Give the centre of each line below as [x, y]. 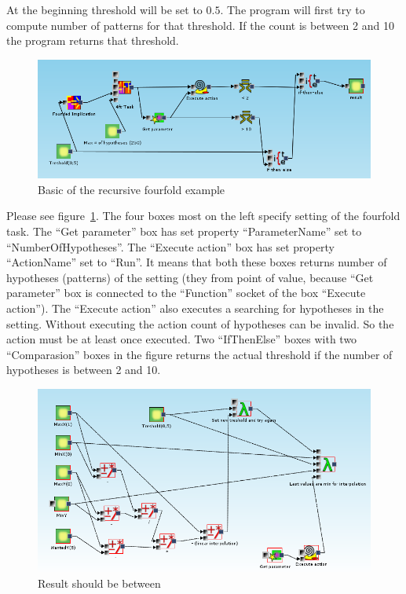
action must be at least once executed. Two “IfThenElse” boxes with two [182, 339]
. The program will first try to [293, 9]
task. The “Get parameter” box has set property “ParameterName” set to [184, 231]
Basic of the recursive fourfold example [132, 189]
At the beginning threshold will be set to [104, 9]
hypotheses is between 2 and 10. [84, 370]
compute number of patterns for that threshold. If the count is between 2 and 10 [200, 25]
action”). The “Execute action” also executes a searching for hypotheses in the [195, 308]
